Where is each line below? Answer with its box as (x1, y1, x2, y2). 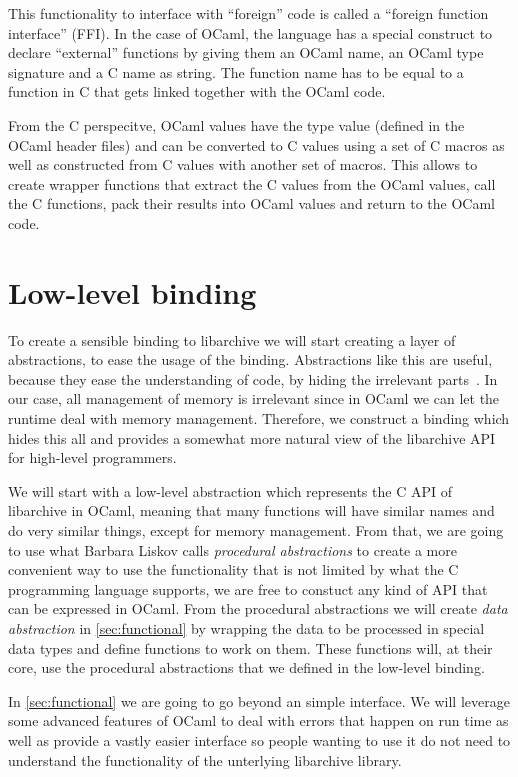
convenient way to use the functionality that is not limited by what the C (8, 559, 459, 580)
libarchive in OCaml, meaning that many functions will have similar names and (8, 500, 495, 521)
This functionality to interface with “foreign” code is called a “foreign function (8, 3, 489, 23)
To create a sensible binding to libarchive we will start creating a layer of (8, 329, 456, 350)
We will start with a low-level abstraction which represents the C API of (8, 480, 452, 501)
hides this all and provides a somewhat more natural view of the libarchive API (8, 427, 496, 448)
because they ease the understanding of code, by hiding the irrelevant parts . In (8, 368, 498, 389)
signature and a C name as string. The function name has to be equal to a (8, 61, 464, 82)
